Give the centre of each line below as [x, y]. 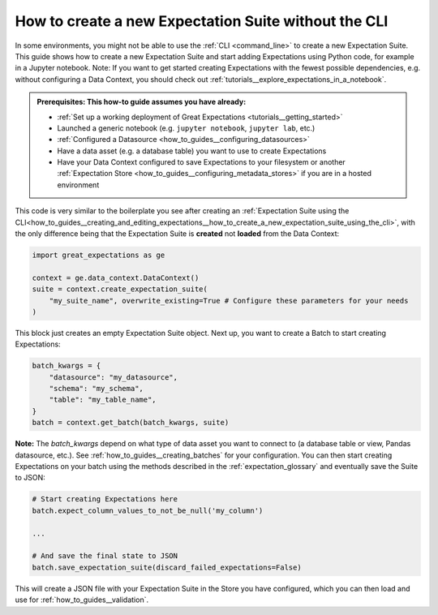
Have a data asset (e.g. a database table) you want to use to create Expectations [192, 151]
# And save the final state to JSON [105, 556]
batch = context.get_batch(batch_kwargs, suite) [131, 423]
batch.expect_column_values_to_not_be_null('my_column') [148, 510]
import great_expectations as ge [99, 255]
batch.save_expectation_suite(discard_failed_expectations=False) [167, 567]
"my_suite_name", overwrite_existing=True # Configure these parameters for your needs [229, 301]
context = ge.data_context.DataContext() [116, 277]
